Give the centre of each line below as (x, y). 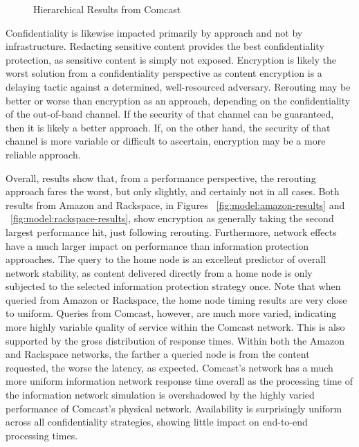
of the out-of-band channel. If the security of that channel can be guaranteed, (170, 114)
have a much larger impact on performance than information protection (157, 245)
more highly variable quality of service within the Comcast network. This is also (175, 327)
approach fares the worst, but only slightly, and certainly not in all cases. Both (173, 191)
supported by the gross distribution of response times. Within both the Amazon (175, 340)
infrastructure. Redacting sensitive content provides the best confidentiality (165, 46)
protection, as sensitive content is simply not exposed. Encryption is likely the (171, 59)
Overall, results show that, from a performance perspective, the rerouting (161, 177)
